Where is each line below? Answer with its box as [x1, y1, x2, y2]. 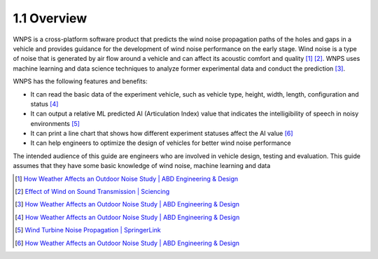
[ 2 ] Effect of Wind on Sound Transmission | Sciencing [15, 188, 170, 196]
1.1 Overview [13, 10, 87, 26]
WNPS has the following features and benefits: [13, 77, 148, 85]
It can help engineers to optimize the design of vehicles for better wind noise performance [30, 139, 291, 147]
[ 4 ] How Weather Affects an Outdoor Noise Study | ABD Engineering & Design [15, 213, 240, 221]
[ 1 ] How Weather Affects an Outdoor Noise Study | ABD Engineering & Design [15, 174, 239, 183]
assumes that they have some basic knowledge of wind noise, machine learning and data [13, 162, 271, 170]
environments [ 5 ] [30, 119, 80, 127]
